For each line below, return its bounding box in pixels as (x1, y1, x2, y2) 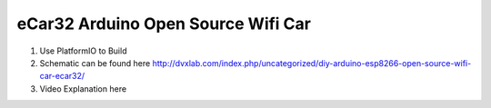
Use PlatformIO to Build (39, 45, 127, 56)
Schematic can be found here (39, 57, 151, 68)
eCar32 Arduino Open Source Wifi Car (16, 14, 311, 34)
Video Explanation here (39, 83, 127, 94)
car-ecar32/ (39, 71, 85, 82)
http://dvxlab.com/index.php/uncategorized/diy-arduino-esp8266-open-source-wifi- (152, 57, 472, 68)
